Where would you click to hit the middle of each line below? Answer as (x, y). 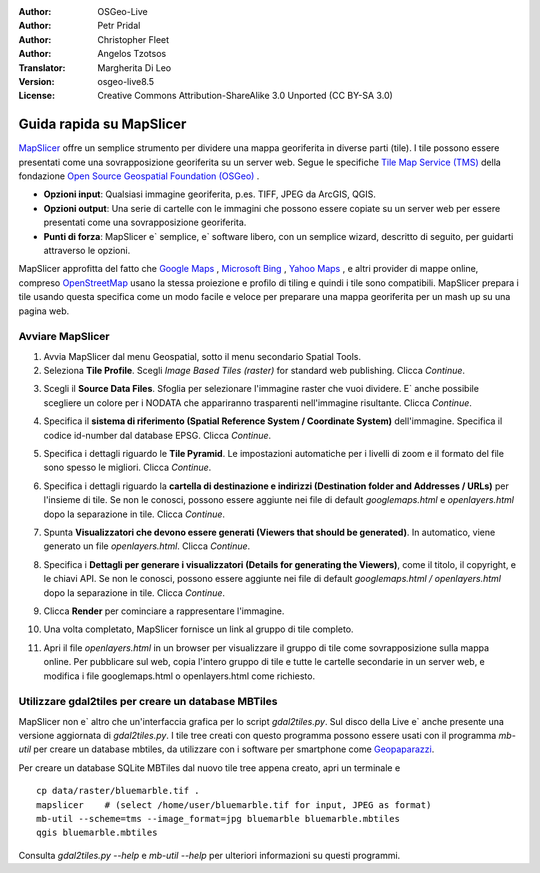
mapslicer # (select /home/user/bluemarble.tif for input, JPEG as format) (234, 804)
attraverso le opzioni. (87, 250)
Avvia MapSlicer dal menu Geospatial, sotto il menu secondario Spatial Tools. (202, 356)
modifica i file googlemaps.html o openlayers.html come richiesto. (179, 676)
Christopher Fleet (133, 39)
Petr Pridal (119, 26)
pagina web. (44, 311)
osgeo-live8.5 (126, 81)
